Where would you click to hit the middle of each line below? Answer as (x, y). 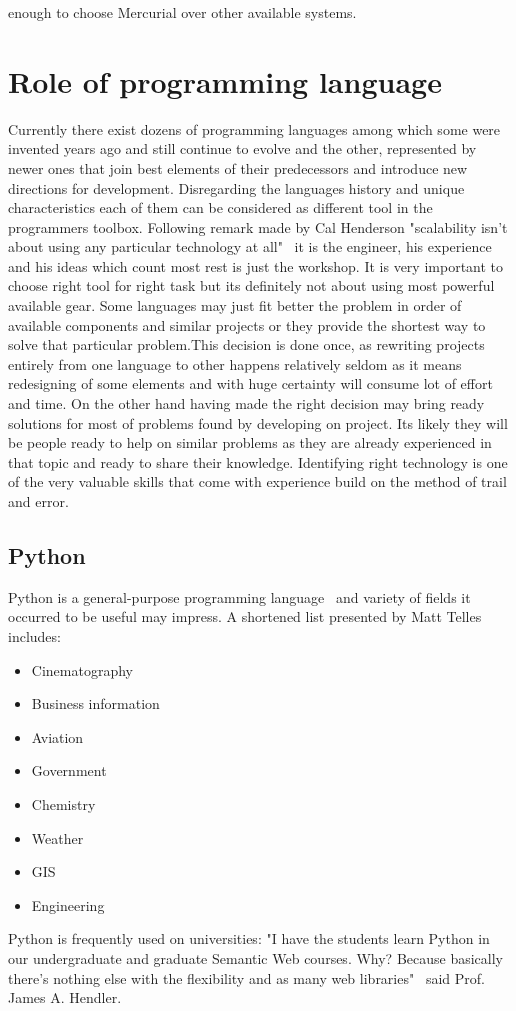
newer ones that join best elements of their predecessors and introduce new (238, 167)
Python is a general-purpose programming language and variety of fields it (239, 596)
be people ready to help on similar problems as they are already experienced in (250, 442)
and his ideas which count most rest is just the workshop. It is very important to (256, 265)
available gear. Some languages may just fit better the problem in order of (235, 305)
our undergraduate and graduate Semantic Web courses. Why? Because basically (255, 957)
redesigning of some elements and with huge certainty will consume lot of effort (250, 383)
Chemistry (63, 803)
